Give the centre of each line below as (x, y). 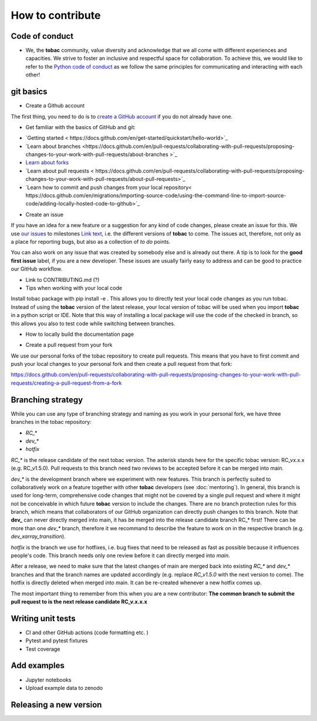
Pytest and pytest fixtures (57, 641)
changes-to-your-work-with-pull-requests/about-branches (97, 154)
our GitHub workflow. (37, 269)
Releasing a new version (56, 705)
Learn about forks (47, 163)
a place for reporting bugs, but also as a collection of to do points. (91, 242)
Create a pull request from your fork (69, 345)
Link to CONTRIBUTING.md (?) (63, 279)
